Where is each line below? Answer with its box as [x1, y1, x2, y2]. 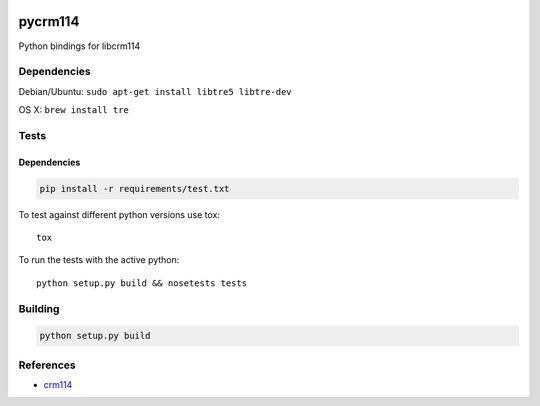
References [18, 358, 76, 372]
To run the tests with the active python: [18, 254, 180, 266]
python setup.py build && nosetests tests [36, 277, 248, 289]
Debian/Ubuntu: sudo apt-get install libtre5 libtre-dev [18, 85, 292, 97]
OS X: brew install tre [18, 104, 130, 116]
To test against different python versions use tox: [18, 208, 220, 220]
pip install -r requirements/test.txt [39, 183, 230, 194]
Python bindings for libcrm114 [18, 40, 141, 52]
